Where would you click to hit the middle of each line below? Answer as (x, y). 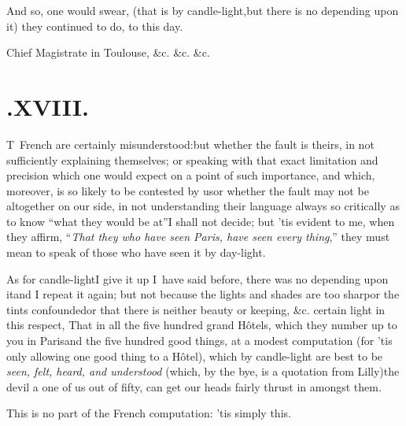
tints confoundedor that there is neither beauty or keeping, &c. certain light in (196, 309)
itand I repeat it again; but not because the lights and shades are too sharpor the (203, 294)
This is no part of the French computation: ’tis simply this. (149, 413)
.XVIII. (48, 106)
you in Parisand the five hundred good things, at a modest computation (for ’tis (199, 341)
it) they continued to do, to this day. (95, 26)
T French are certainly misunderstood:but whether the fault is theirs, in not (190, 144)
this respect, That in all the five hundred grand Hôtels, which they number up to (202, 325)
